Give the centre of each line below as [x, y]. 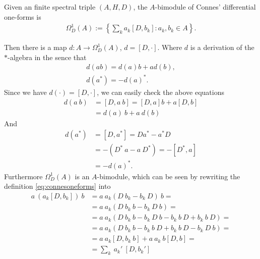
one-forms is [23, 16]
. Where [170, 47]
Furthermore [23, 176]
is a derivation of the [222, 47]
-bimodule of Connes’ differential [205, 7]
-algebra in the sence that [47, 57]
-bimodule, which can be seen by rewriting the [169, 176]
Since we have [25, 92]
